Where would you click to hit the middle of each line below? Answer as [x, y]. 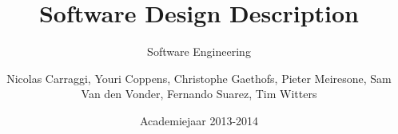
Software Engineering [199, 51]
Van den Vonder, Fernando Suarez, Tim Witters [199, 94]
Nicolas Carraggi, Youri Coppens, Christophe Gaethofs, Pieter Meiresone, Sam [199, 78]
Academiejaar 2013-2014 [199, 120]
